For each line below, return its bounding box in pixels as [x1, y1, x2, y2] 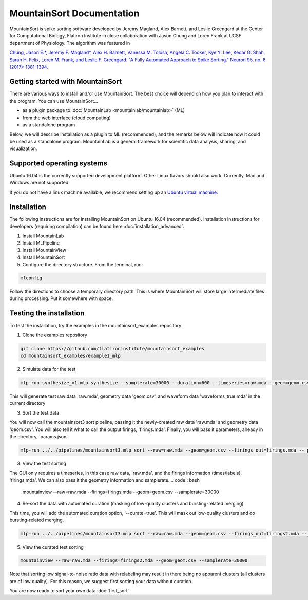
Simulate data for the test [22, 366, 76, 372]
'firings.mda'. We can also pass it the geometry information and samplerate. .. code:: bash [9, 477, 200, 483]
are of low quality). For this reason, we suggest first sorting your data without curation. [9, 578, 193, 584]
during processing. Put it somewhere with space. [9, 295, 113, 302]
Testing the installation [9, 309, 85, 318]
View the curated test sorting [22, 544, 84, 550]
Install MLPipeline [22, 239, 60, 246]
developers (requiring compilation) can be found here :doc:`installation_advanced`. [9, 223, 185, 230]
